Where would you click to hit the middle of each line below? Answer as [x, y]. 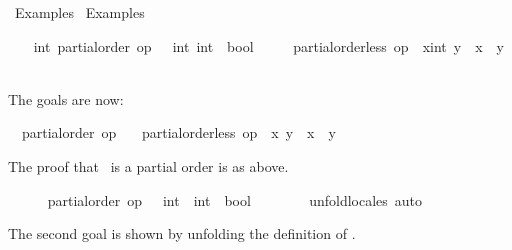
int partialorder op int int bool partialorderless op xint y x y [268, 45]
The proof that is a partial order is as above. [148, 165]
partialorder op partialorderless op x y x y [178, 132]
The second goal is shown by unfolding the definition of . [182, 233]
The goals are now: [66, 98]
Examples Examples [79, 12]
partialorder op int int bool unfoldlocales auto [235, 199]
